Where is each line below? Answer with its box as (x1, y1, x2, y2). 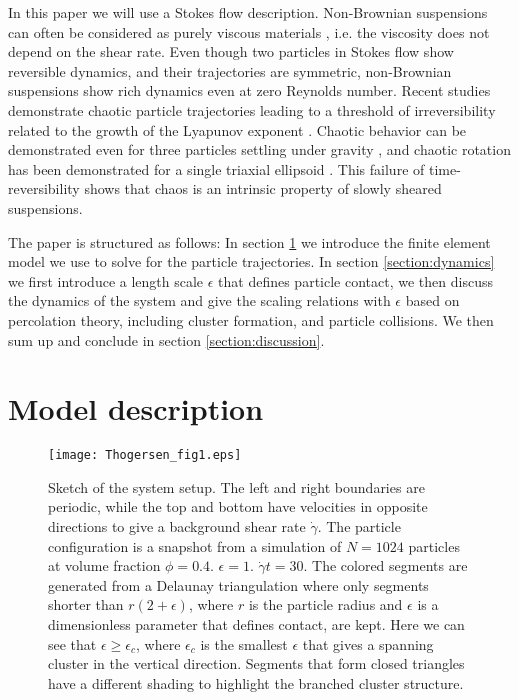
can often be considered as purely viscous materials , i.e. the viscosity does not (8, 21, 490, 42)
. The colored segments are (303, 555, 468, 576)
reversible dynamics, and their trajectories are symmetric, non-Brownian (8, 60, 452, 81)
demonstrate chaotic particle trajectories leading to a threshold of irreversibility (8, 99, 496, 120)
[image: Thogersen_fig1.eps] (48, 448, 242, 463)
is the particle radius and (248, 594, 403, 615)
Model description (8, 388, 264, 429)
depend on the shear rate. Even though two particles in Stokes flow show (8, 41, 454, 62)
